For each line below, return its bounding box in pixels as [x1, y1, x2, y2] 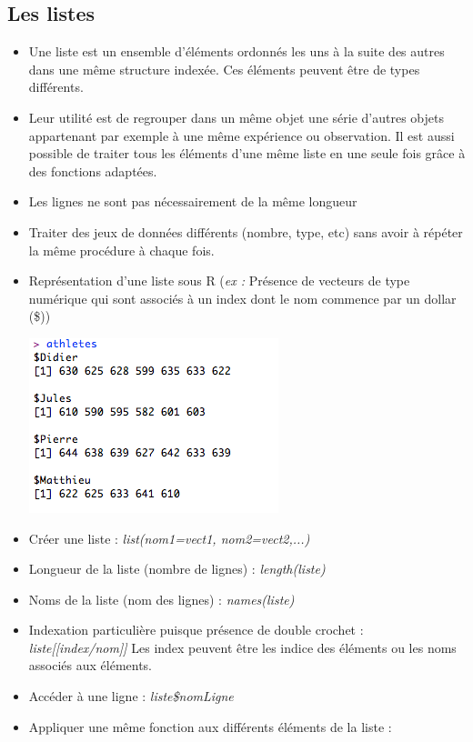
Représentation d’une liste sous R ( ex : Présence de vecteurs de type [28, 271, 410, 290]
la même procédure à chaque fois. [28, 240, 215, 259]
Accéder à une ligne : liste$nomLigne [28, 687, 234, 706]
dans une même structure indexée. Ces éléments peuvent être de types [28, 59, 420, 78]
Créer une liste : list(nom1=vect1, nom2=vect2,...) [28, 528, 310, 547]
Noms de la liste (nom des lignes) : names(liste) [28, 589, 295, 608]
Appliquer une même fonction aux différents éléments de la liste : [28, 717, 392, 736]
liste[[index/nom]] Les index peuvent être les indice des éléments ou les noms [28, 637, 457, 657]
